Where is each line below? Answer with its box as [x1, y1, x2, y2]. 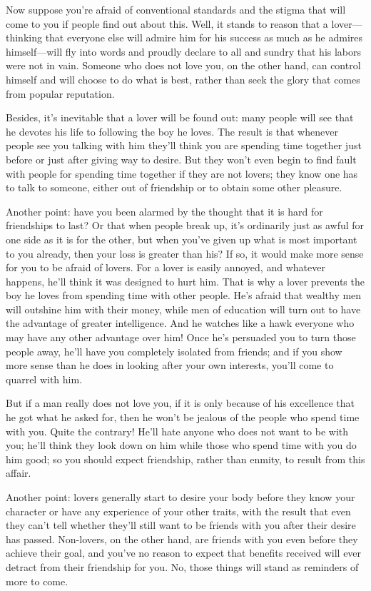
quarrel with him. [6, 371, 83, 386]
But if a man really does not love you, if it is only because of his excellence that [6, 395, 355, 410]
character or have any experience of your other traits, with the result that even [6, 503, 351, 518]
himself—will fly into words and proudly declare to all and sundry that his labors [6, 44, 362, 59]
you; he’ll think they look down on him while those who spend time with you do [6, 438, 357, 453]
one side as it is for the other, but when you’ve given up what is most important [6, 231, 357, 246]
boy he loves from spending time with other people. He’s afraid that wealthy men [6, 288, 362, 303]
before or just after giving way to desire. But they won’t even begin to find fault [6, 151, 357, 166]
